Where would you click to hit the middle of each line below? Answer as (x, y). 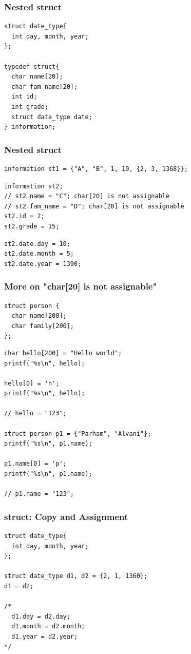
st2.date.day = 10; (37, 244)
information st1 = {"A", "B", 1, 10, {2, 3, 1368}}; (96, 169)
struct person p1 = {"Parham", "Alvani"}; (78, 434)
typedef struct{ (32, 66)
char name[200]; (39, 316)
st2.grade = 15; (32, 226)
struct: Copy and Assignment (66, 516)
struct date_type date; (52, 117)
